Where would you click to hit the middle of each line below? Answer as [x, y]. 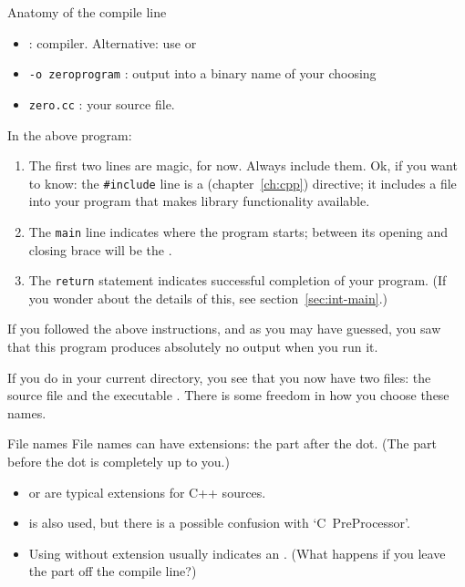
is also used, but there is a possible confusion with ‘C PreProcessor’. [219, 523]
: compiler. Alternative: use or [113, 42]
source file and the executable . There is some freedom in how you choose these [228, 395]
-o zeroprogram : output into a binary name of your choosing [202, 73]
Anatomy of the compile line [87, 12]
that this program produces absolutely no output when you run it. [193, 347]
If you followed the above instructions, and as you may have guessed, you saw [224, 329]
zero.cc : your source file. [102, 103]
